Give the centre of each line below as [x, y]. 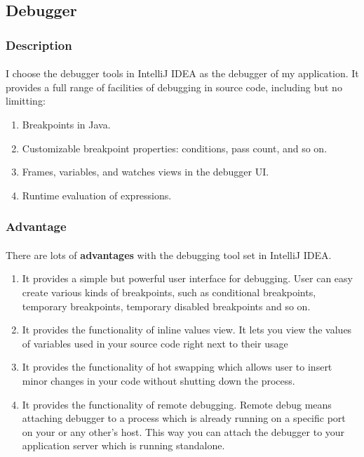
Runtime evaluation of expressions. [97, 195]
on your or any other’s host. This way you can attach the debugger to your [183, 431]
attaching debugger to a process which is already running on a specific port [184, 418]
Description [39, 45]
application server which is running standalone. [123, 445]
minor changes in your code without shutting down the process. [159, 380]
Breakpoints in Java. [66, 124]
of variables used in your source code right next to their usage [155, 343]
